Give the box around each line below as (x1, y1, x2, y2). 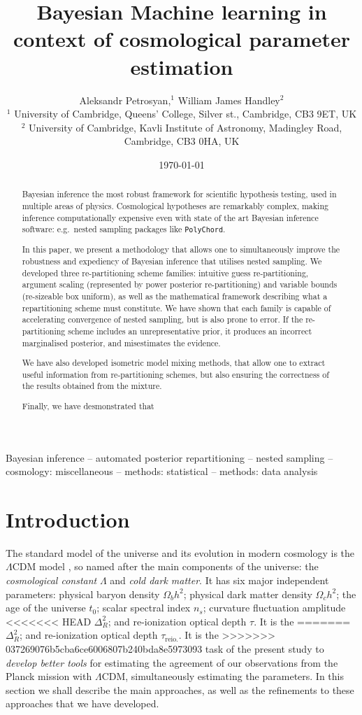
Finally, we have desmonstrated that (22, 399, 154, 411)
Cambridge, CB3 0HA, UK (124, 134, 240, 148)
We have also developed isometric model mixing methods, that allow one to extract (22, 357, 326, 369)
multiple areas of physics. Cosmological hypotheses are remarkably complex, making (22, 199, 328, 211)
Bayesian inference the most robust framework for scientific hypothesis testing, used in (22, 188, 337, 200)
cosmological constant (6, 573, 97, 588)
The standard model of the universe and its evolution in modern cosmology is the (6, 545, 355, 560)
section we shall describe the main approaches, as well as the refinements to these (6, 682, 354, 697)
